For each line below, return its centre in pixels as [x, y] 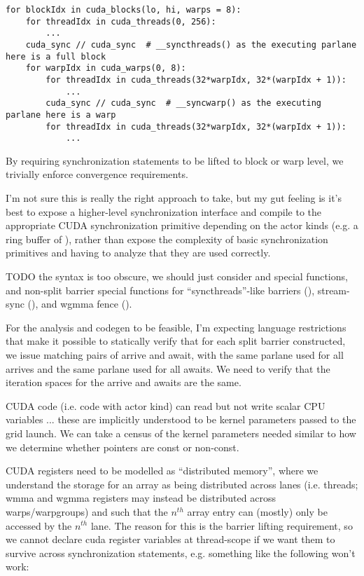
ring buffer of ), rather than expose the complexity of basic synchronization [167, 239]
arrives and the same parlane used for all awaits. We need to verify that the [168, 368]
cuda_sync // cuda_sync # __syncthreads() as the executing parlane [191, 44]
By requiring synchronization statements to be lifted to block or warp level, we [175, 160]
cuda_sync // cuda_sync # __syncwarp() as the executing [184, 103]
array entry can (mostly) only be [257, 511]
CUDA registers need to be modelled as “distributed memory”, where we [162, 471]
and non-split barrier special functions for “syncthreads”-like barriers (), [160, 290]
